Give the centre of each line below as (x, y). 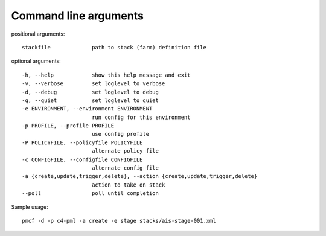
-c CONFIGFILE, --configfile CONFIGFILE (82, 159)
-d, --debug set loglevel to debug (91, 92)
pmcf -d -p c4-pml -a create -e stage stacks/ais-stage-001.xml (119, 221)
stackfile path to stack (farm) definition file (114, 47)
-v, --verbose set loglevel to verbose (94, 84)
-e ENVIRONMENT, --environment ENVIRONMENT (87, 109)
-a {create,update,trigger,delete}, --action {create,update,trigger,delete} (140, 176)
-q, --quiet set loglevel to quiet (91, 100)
